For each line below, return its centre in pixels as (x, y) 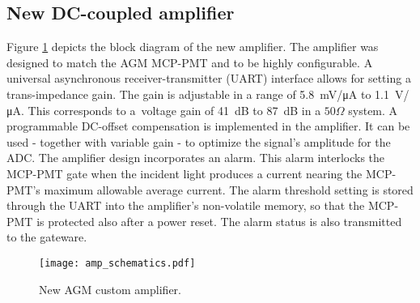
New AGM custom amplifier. (110, 289)
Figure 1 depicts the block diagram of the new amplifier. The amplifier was (193, 47)
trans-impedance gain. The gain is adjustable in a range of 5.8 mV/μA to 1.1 (198, 94)
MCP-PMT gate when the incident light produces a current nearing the (185, 173)
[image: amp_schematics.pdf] (117, 263)
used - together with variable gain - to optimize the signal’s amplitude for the (199, 141)
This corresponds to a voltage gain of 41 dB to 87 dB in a (174, 110)
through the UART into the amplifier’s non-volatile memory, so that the (186, 205)
